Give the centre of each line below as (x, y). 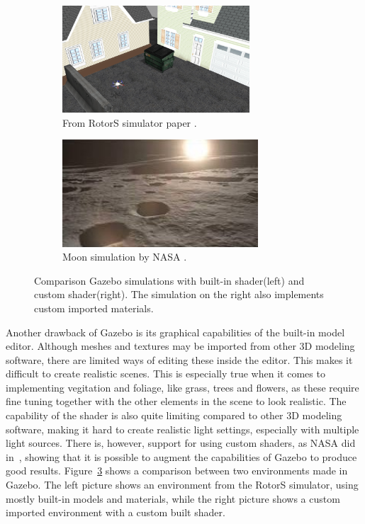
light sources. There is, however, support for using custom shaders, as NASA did (181, 443)
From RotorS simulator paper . (130, 122)
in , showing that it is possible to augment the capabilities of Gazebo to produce (181, 456)
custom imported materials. (94, 308)
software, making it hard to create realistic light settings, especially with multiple (182, 429)
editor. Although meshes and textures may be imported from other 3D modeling (180, 346)
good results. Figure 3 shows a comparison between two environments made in (177, 471)
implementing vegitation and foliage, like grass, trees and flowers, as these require (182, 387)
